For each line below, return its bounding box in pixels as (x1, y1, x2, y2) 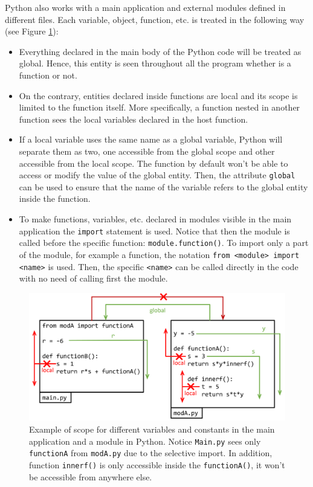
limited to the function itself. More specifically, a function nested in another (19, 101, 300, 114)
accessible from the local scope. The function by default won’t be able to (19, 156, 288, 169)
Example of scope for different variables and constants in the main (29, 422, 275, 435)
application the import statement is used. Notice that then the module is (19, 224, 290, 237)
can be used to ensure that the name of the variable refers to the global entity (19, 180, 308, 193)
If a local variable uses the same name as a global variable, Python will (19, 133, 283, 146)
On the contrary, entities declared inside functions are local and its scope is (19, 89, 298, 102)
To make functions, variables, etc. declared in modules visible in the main (19, 212, 292, 225)
